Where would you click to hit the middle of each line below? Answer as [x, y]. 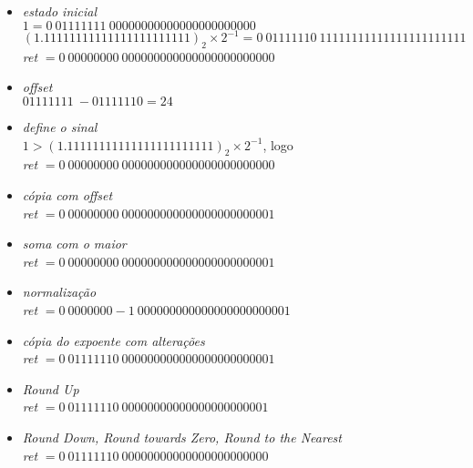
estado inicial [60, 11]
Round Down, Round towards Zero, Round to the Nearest [182, 437]
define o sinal [60, 127]
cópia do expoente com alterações [113, 340]
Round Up [51, 388]
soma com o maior [74, 244]
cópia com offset [67, 195]
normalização [59, 292]
